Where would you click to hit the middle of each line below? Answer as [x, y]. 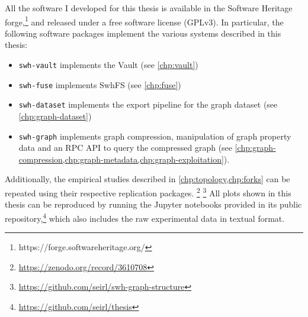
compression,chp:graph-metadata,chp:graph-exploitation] [121, 159]
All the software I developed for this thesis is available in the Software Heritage [149, 8]
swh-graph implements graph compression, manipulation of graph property [155, 136]
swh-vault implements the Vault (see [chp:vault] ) [108, 65]
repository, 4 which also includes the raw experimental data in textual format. [145, 217]
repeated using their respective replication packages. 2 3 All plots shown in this [148, 192]
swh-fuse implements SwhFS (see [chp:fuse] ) [100, 84]
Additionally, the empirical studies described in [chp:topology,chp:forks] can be [147, 179]
